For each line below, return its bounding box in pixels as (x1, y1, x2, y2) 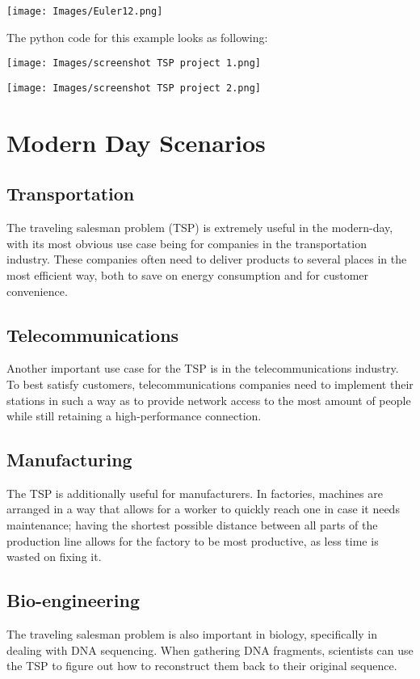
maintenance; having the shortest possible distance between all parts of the (6, 517, 378, 533)
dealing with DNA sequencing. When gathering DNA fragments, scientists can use (6, 641, 414, 658)
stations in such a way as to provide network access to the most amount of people (6, 391, 411, 408)
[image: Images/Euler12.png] (6, 6, 163, 17)
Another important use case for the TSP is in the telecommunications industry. (6, 360, 399, 377)
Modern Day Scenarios (6, 125, 266, 158)
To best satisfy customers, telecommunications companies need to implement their (6, 375, 414, 392)
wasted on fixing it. (6, 548, 102, 565)
